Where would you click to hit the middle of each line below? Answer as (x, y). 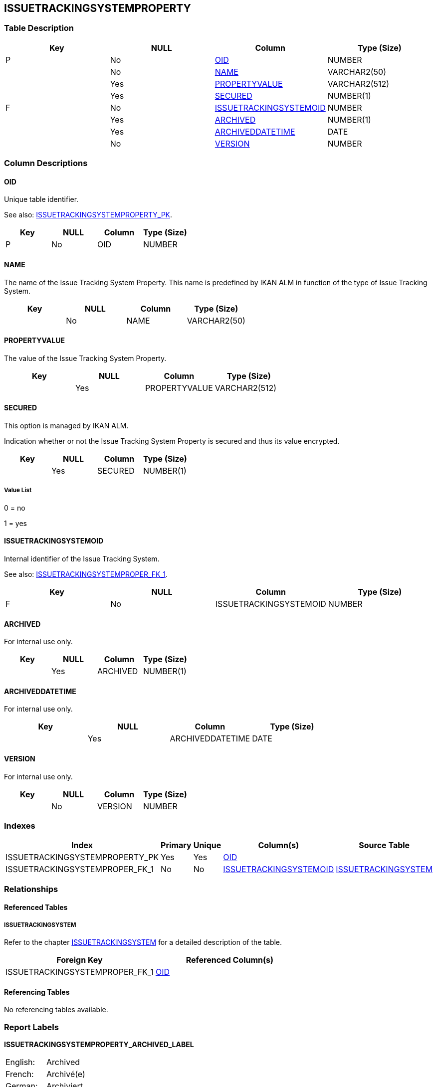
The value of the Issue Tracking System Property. (85, 358)
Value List (18, 490)
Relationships (31, 889)
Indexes (20, 826)
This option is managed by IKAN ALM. (66, 426)
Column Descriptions (46, 163)
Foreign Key (80, 960)
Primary (176, 845)
